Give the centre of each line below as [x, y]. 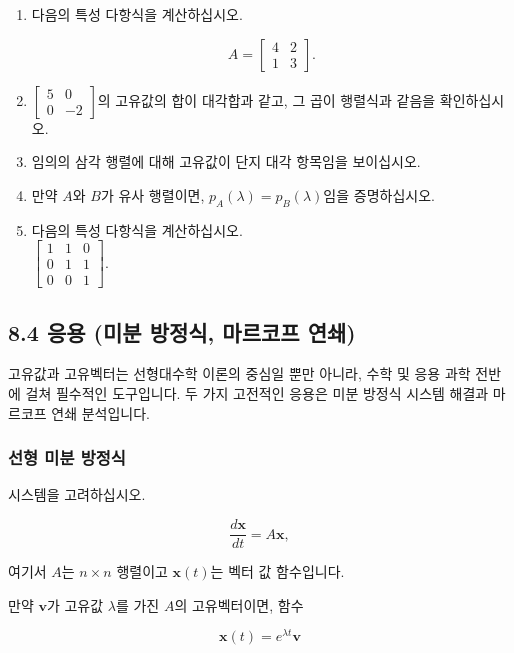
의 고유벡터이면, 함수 [239, 604]
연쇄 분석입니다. [101, 412]
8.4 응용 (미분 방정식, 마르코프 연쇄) [182, 331]
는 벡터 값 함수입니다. [277, 571]
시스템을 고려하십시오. [77, 494]
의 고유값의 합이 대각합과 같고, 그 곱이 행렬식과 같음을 [266, 99]
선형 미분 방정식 [67, 457]
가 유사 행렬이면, [152, 194]
